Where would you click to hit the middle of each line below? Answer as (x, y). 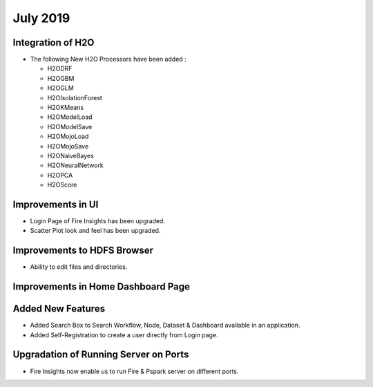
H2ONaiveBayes (71, 155)
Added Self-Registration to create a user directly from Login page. (124, 334)
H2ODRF (60, 68)
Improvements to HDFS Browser (83, 251)
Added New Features (59, 309)
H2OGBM (61, 78)
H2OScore (62, 185)
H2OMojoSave (68, 146)
